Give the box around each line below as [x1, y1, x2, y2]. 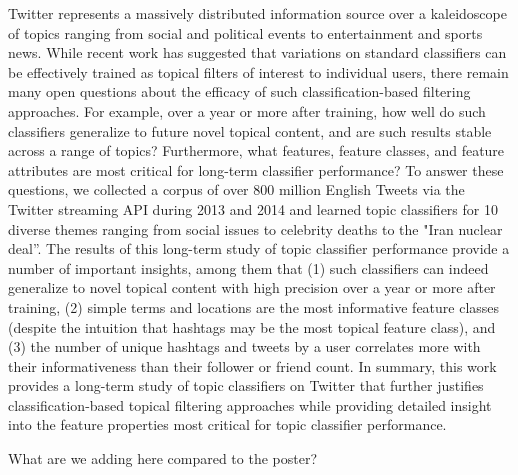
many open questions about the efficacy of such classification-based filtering [8, 81, 471, 102]
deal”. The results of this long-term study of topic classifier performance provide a [8, 238, 510, 259]
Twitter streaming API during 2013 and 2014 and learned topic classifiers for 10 [8, 198, 498, 219]
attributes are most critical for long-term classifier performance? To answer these [8, 159, 504, 180]
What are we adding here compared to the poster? [8, 448, 317, 469]
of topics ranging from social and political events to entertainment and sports [8, 22, 483, 43]
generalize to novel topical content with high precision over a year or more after [8, 277, 496, 298]
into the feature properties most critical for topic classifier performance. [8, 414, 447, 435]
